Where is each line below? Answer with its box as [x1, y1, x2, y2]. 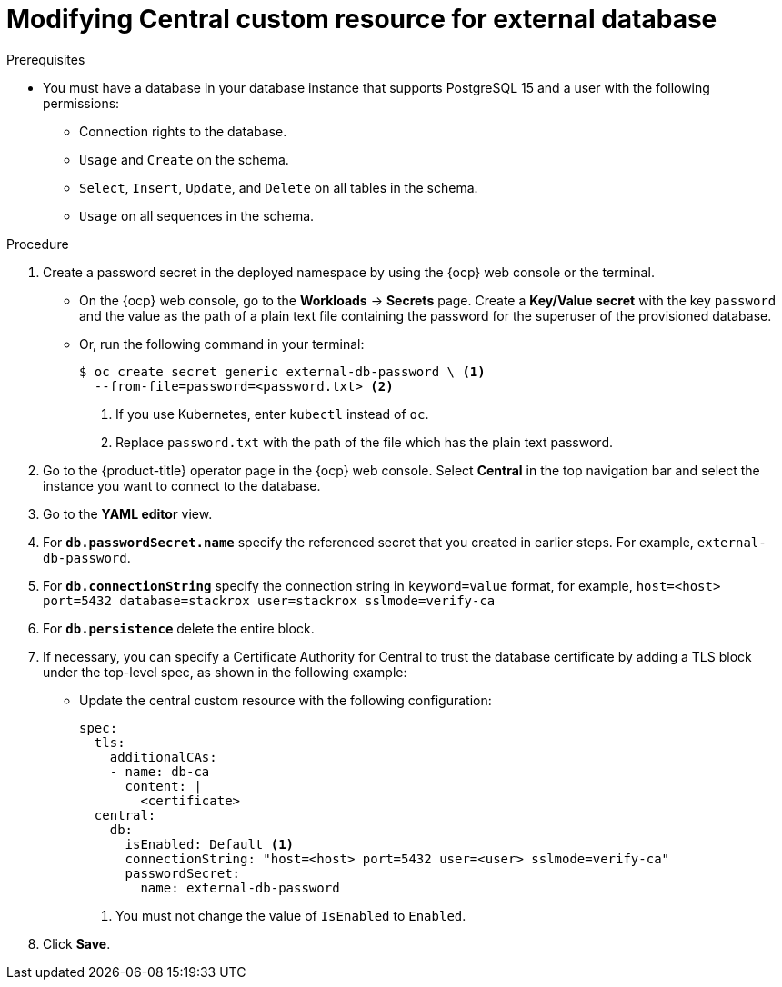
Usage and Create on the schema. [79, 151, 289, 167]
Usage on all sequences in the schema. [79, 207, 315, 224]
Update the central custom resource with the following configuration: [79, 692, 492, 708]
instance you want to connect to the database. [43, 477, 321, 493]
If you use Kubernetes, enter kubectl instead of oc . [115, 405, 429, 422]
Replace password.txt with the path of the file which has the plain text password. [115, 434, 613, 450]
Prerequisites [6, 51, 85, 67]
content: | [125, 778, 202, 793]
